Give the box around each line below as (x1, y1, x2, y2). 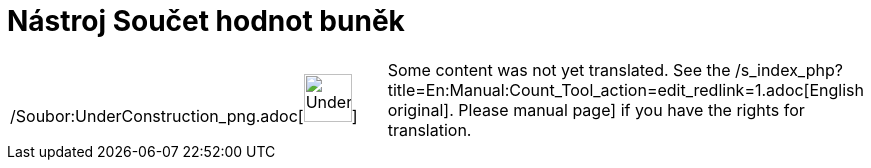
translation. (387, 119, 472, 140)
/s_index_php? (734, 59, 843, 80)
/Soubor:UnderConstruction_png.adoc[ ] (10, 105, 358, 126)
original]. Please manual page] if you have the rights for (387, 99, 805, 120)
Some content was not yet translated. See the (387, 59, 731, 80)
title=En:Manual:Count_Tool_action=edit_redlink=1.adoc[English (387, 79, 864, 100)
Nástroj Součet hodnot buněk (7, 4, 405, 38)
